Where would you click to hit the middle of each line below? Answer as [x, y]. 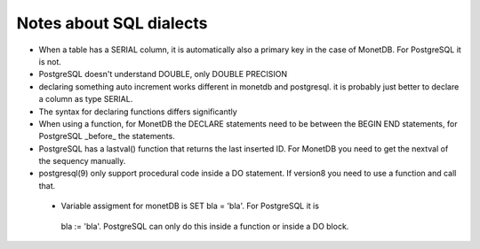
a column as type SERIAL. [86, 99]
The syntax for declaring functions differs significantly [138, 112]
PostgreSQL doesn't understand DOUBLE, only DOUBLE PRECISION [163, 74]
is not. [50, 61]
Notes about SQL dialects [112, 23]
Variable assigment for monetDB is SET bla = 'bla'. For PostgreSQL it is [190, 206]
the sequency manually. [82, 161]
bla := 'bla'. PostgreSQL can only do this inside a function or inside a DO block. [205, 226]
